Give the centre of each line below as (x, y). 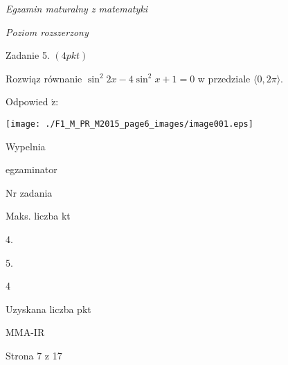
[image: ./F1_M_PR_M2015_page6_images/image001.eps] (129, 124)
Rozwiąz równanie (44, 78)
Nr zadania (29, 192)
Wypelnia (26, 146)
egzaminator (31, 169)
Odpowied (27, 101)
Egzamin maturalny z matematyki (77, 8)
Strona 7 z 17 (34, 355)
